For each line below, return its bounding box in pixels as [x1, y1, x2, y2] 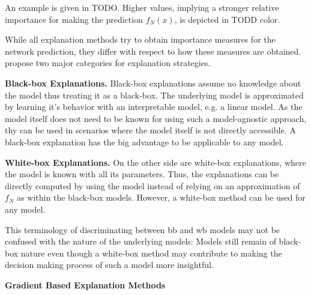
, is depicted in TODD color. [174, 13, 280, 25]
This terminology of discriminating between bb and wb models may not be [5, 223, 280, 236]
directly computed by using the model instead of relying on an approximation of [5, 179, 300, 192]
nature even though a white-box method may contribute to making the [20, 246, 282, 259]
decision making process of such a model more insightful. [5, 258, 214, 271]
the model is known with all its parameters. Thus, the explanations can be [5, 168, 279, 180]
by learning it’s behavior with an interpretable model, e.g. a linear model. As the [5, 100, 303, 113]
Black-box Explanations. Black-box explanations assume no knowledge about [5, 76, 301, 89]
